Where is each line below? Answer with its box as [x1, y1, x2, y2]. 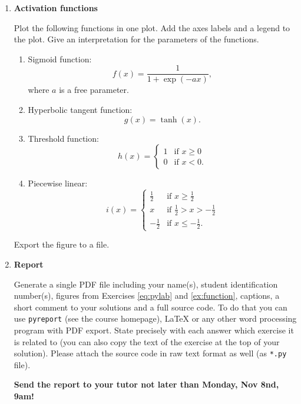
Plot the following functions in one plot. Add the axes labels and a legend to [14, 21, 290, 34]
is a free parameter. [59, 84, 129, 96]
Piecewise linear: [28, 177, 88, 189]
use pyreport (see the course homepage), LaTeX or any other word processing [14, 312, 297, 325]
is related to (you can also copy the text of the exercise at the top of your [14, 335, 280, 348]
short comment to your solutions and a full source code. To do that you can [14, 301, 287, 313]
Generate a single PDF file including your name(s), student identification [14, 278, 278, 290]
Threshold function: [28, 132, 99, 144]
